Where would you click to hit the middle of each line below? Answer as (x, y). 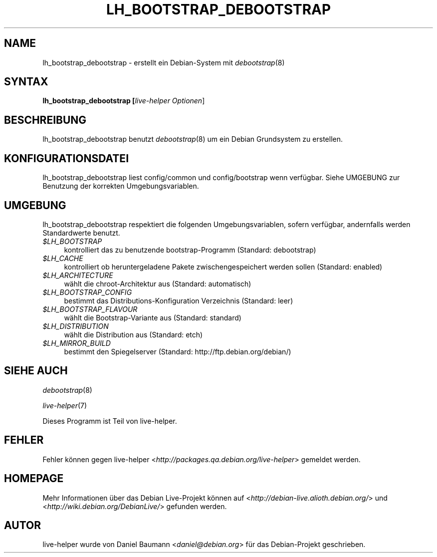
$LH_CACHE (63, 258)
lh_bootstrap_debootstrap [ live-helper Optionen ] (124, 101)
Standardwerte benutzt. (81, 233)
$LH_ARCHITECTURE (78, 275)
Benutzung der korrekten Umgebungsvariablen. (121, 186)
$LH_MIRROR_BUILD (77, 343)
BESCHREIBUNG (45, 120)
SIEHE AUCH (36, 371)
